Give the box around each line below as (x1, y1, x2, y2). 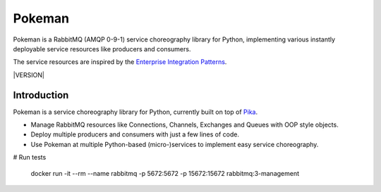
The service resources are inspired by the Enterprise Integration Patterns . (13, 58, 227, 66)
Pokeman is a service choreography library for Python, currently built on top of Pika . (13, 108, 258, 116)
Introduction (13, 89, 69, 101)
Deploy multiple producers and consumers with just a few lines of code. (30, 130, 240, 139)
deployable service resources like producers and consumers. (13, 44, 191, 53)
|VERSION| (13, 70, 45, 79)
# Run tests (13, 153, 47, 162)
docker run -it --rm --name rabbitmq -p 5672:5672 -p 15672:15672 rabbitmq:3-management (30, 169, 300, 177)
